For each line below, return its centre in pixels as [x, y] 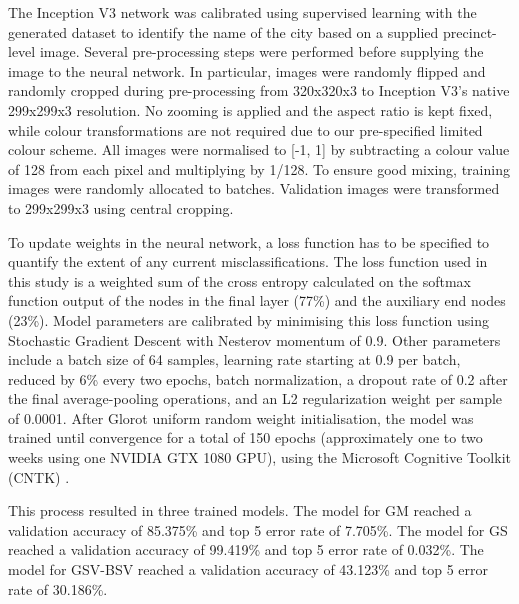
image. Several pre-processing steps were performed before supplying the [261, 51]
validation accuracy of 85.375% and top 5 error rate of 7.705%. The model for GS [258, 529]
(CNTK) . [39, 476]
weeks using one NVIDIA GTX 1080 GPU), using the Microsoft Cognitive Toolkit [259, 457]
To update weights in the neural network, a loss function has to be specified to [249, 241]
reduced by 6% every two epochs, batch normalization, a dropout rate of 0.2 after [258, 378]
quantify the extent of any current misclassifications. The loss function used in [248, 261]
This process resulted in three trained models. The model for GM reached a [240, 510]
